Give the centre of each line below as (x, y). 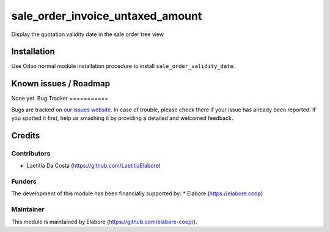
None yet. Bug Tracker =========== (60, 99)
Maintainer (28, 209)
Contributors (31, 153)
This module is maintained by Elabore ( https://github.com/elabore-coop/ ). (104, 222)
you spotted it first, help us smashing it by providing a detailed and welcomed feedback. (122, 118)
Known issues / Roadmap (61, 84)
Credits (26, 136)
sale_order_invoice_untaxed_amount (107, 16)
